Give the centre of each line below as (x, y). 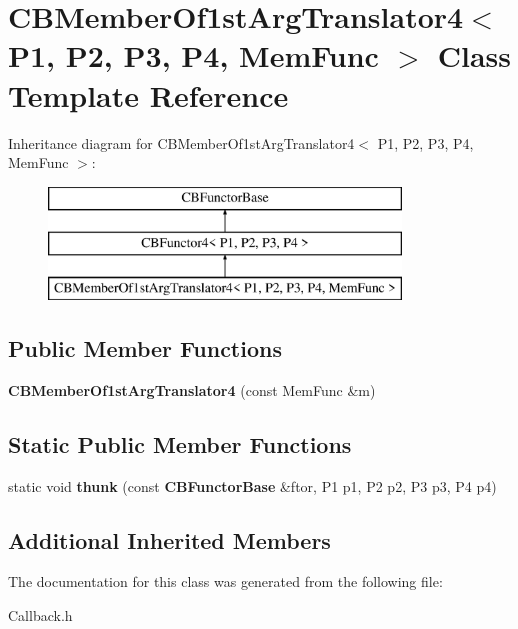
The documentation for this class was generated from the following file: (225, 581)
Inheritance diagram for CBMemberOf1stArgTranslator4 (181, 142)
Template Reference (148, 94)
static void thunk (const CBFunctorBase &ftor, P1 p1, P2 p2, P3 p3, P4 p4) (252, 485)
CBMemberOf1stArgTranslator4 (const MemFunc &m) (192, 389)
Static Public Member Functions (180, 443)
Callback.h (40, 615)
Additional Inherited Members (169, 539)
